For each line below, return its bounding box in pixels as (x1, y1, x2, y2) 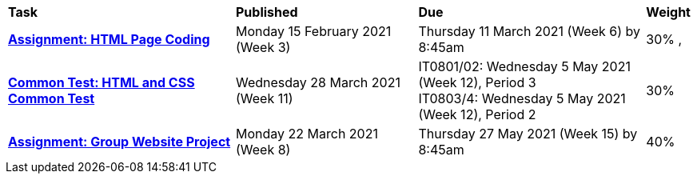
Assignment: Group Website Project (8, 134, 231, 150)
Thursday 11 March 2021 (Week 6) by (418, 23, 641, 39)
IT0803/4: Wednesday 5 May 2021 (418, 90, 626, 106)
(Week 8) (235, 142, 291, 158)
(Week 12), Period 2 (418, 106, 536, 122)
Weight (646, 4, 691, 20)
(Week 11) (235, 90, 293, 106)
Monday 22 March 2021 (235, 126, 378, 142)
